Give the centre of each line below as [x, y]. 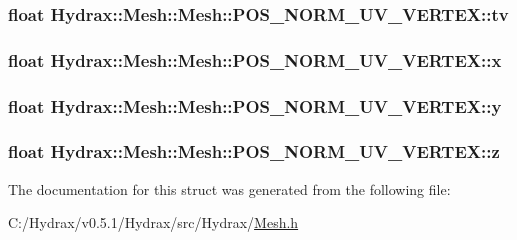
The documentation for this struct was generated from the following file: [229, 188]
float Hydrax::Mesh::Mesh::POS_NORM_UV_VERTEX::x [255, 59]
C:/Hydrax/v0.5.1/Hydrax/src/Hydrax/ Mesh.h [153, 222]
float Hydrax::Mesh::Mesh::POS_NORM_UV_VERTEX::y [255, 105]
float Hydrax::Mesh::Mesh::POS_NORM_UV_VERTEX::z [254, 151]
